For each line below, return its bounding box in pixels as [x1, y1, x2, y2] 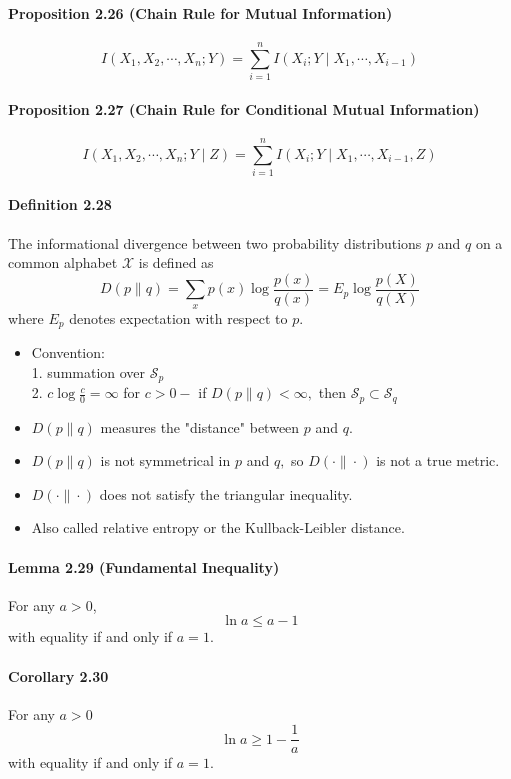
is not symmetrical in [100, 450, 231, 471]
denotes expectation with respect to [69, 307, 288, 328]
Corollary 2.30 [8, 665, 109, 686]
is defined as [138, 252, 214, 273]
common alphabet [8, 252, 118, 273]
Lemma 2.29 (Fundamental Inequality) [8, 556, 280, 577]
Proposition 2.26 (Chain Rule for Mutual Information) [8, 2, 393, 23]
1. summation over [31, 361, 146, 382]
